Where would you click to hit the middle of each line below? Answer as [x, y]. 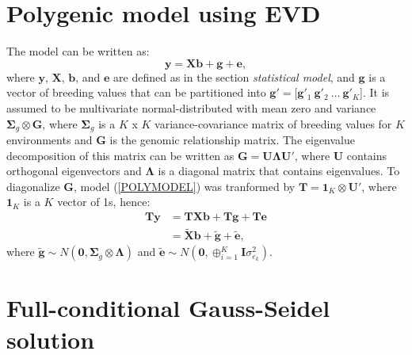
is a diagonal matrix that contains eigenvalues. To [279, 171]
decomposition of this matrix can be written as [120, 155]
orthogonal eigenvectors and [74, 171]
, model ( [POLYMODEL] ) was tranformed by [185, 186]
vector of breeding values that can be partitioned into [136, 92]
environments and [50, 139]
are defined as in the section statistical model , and [234, 76]
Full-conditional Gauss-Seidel [168, 308]
